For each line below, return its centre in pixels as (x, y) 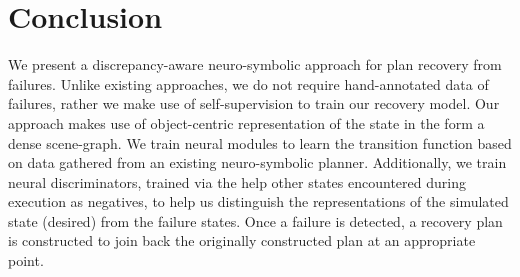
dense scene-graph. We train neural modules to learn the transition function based (260, 142)
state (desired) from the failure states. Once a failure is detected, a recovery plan (255, 220)
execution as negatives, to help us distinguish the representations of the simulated (258, 201)
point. (26, 260)
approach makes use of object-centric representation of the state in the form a (246, 122)
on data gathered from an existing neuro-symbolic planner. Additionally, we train (257, 162)
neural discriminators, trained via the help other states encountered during (237, 181)
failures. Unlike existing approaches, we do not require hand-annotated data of (248, 83)
